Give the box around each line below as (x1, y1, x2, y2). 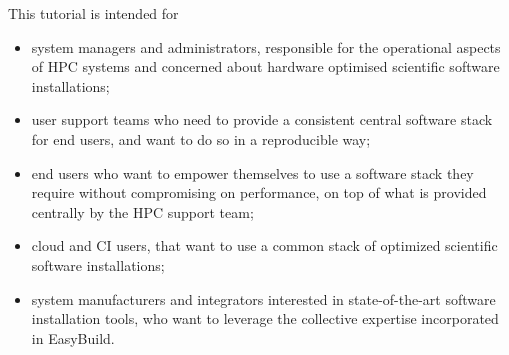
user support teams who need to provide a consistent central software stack (31, 109, 493, 130)
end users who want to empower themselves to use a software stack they (31, 162, 474, 183)
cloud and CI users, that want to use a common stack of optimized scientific (31, 235, 498, 256)
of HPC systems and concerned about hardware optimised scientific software (31, 56, 500, 77)
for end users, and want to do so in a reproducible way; (31, 128, 371, 149)
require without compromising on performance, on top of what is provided (31, 182, 487, 203)
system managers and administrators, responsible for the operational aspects (31, 36, 501, 57)
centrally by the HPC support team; (31, 201, 254, 222)
